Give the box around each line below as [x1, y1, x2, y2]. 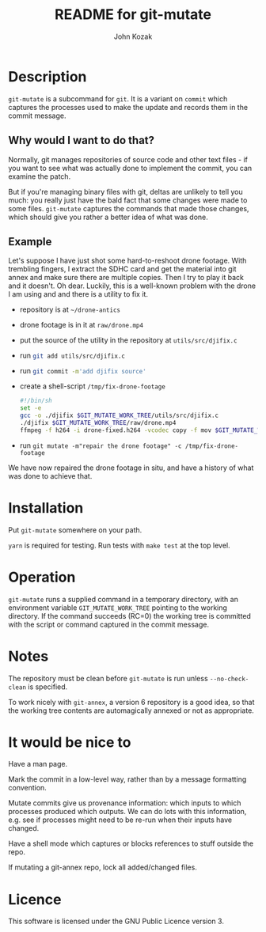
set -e [19, 404, 42, 412]
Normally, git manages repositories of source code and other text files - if [8, 154, 248, 164]
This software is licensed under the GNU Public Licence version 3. [8, 916, 224, 926]
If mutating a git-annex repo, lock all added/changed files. [8, 862, 198, 872]
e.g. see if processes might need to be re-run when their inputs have [8, 815, 233, 824]
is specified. [27, 682, 68, 691]
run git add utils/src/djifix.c [19, 350, 125, 361]
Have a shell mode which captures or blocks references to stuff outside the [8, 839, 254, 848]
